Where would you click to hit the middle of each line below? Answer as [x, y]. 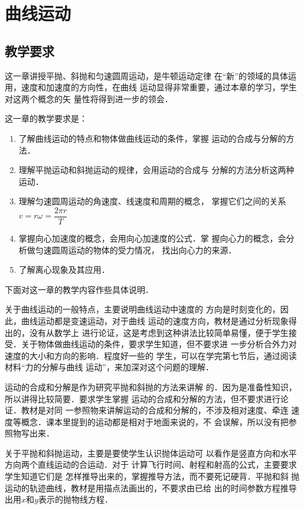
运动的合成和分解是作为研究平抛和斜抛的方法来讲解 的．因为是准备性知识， [151, 386]
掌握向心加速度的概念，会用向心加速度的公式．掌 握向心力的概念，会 [152, 238]
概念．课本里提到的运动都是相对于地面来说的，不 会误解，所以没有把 [155, 421]
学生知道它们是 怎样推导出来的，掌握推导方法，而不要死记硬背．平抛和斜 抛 [152, 476]
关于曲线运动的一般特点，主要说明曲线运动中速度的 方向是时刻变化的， [143, 309]
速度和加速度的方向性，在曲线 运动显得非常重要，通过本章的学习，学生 [159, 87]
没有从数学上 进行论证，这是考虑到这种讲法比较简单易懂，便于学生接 [163, 332]
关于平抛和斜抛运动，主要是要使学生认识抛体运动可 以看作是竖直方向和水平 [151, 453]
